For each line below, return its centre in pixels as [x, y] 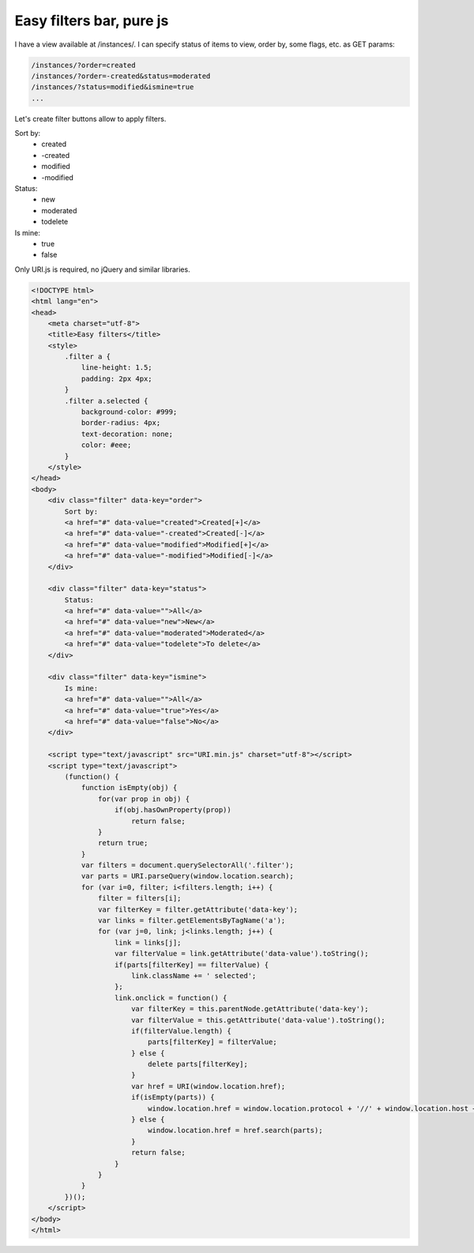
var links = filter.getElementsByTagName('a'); [192, 921]
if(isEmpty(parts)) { [173, 1097]
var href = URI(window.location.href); [208, 1086]
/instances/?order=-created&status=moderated [121, 76]
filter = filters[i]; [139, 898]
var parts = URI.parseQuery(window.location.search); [187, 876]
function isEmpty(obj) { [129, 788]
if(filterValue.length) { [181, 1031]
